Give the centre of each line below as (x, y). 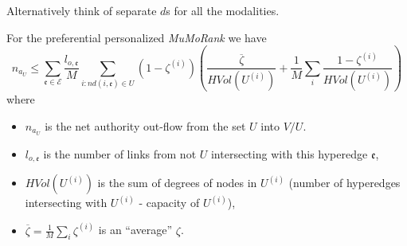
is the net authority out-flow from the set (145, 125)
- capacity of (169, 203)
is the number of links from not (120, 153)
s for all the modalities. (223, 10)
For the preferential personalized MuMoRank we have (137, 37)
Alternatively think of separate (82, 10)
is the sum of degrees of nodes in (177, 183)
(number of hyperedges (344, 183)
